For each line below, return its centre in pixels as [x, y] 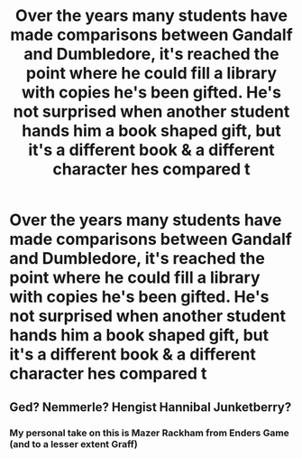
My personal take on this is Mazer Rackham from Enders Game [150, 433]
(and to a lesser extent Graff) [73, 444]
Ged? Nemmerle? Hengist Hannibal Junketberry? [151, 407]
